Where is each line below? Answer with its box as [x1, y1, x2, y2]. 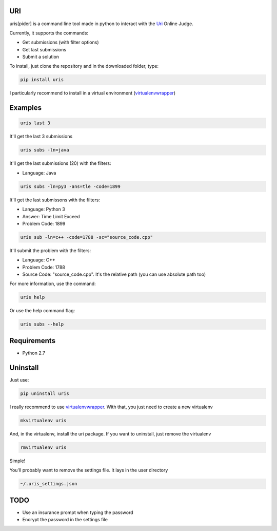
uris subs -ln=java [20, 147, 69, 153]
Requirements [9, 336, 56, 345]
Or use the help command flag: [9, 308, 75, 314]
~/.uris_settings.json [20, 481, 77, 487]
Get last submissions [22, 46, 67, 52]
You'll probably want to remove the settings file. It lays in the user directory [9, 467, 168, 473]
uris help [20, 294, 45, 300]
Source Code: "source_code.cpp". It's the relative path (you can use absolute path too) [22, 271, 206, 277]
